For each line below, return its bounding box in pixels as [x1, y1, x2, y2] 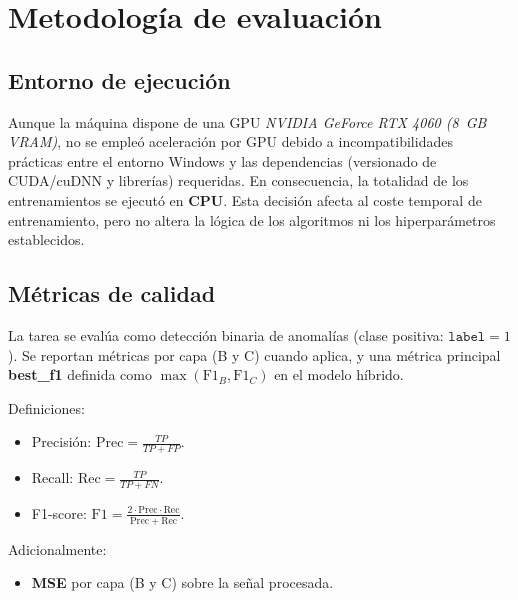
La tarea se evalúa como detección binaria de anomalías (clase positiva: [8, 324, 444, 345]
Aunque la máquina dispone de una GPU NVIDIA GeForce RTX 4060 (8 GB [8, 111, 487, 132]
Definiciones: [8, 397, 85, 418]
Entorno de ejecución [8, 64, 231, 95]
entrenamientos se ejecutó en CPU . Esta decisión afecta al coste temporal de [8, 189, 482, 210]
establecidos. [8, 229, 85, 250]
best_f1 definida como [8, 364, 152, 385]
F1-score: [31, 502, 87, 523]
